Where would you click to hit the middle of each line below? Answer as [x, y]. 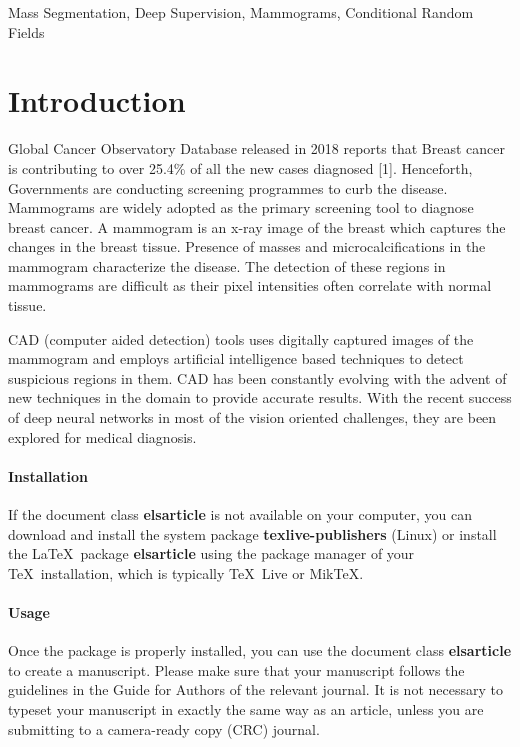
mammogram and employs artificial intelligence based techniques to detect [236, 358]
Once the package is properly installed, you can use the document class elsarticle [260, 650]
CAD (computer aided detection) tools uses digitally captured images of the [241, 338]
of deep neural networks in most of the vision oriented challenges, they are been [252, 417]
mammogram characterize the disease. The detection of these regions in [227, 265]
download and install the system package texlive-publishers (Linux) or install [252, 533]
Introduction [97, 100]
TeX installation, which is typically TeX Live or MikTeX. [186, 572]
